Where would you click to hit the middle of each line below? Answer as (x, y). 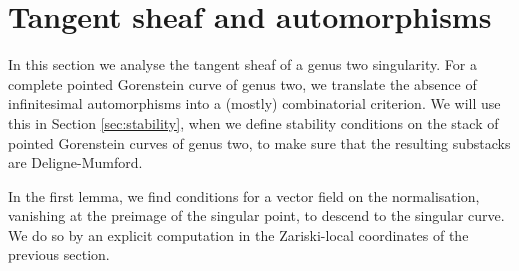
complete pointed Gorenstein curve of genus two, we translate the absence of (242, 83)
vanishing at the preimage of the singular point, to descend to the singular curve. (256, 215)
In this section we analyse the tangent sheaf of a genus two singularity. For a (242, 64)
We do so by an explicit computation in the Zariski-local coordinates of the (238, 234)
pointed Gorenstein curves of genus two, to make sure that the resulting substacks (259, 142)
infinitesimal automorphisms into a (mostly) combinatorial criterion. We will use (254, 103)
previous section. (59, 254)
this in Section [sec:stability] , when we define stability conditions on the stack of (253, 122)
